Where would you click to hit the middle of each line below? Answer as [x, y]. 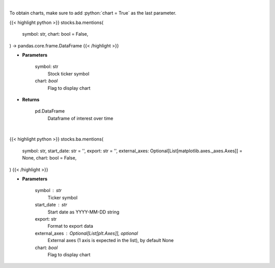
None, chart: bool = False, [49, 158]
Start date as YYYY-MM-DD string [84, 212]
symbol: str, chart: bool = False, [55, 34]
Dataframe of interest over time [80, 118]
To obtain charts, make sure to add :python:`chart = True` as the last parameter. [93, 13]
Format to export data [71, 226]
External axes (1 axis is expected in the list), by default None [111, 240]
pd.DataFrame [50, 111]
